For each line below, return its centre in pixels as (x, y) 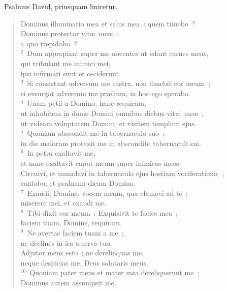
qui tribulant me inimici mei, (66, 63)
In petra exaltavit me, (61, 153)
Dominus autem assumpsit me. (68, 283)
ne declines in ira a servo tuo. (66, 242)
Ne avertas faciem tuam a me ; (75, 233)
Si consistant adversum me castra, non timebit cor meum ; (119, 83)
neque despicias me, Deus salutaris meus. (84, 262)
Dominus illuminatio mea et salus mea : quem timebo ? (108, 23)
